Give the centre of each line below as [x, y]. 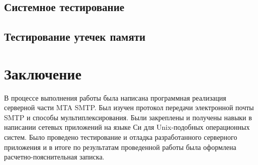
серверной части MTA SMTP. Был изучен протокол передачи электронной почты [129, 107]
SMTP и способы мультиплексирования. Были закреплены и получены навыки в [128, 117]
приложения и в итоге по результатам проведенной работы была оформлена [120, 147]
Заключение [43, 73]
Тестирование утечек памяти [75, 36]
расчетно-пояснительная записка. [54, 157]
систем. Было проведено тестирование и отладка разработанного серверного [121, 137]
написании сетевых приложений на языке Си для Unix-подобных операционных [127, 127]
